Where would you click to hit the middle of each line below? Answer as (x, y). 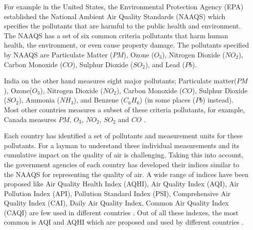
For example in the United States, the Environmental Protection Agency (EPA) (124, 6)
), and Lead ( (165, 64)
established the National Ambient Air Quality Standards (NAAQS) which (115, 16)
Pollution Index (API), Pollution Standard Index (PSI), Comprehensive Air (117, 193)
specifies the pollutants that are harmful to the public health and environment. (122, 26)
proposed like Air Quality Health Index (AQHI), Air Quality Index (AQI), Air (122, 184)
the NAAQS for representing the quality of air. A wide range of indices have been (126, 174)
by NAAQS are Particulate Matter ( (58, 54)
